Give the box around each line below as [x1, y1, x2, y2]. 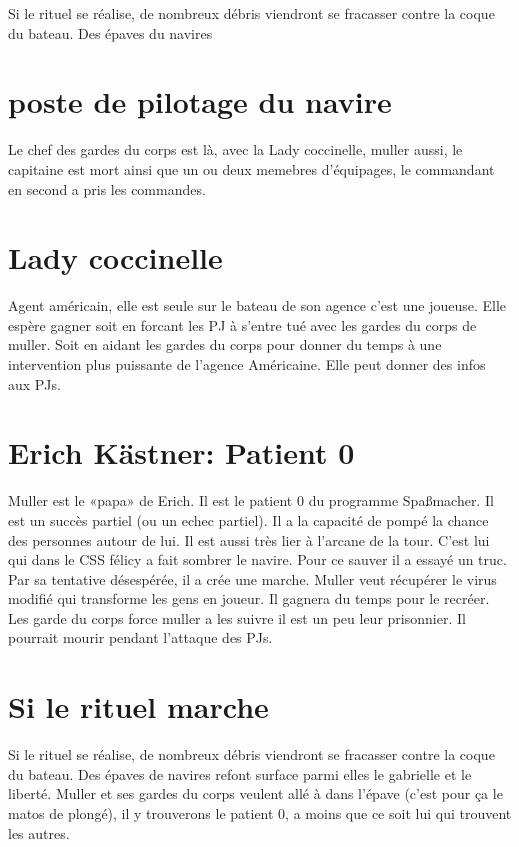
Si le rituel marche [8, 686, 269, 727]
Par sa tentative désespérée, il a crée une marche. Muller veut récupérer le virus [8, 568, 497, 589]
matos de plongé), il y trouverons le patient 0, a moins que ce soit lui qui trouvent [8, 802, 512, 823]
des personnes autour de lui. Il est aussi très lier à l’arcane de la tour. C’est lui [8, 529, 490, 550]
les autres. [8, 822, 70, 843]
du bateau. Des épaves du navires [8, 22, 213, 43]
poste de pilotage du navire [8, 81, 392, 122]
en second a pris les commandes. [8, 178, 206, 199]
